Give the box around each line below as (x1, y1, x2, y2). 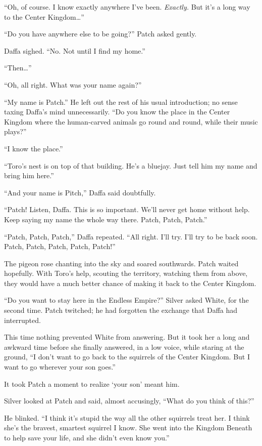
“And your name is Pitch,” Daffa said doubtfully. (4, 187, 156, 197)
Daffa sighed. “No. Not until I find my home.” (4, 45, 145, 56)
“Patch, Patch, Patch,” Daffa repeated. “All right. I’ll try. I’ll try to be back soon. (4, 231, 258, 241)
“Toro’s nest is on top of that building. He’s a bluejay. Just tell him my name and (4, 160, 257, 171)
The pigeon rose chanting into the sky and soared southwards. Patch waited (4, 258, 239, 268)
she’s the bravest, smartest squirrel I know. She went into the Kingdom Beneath (4, 422, 252, 433)
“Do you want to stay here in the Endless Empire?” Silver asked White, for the (4, 295, 249, 305)
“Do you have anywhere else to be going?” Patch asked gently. (4, 28, 197, 39)
